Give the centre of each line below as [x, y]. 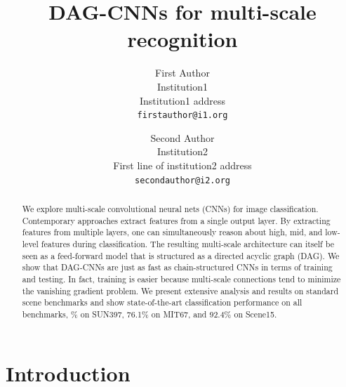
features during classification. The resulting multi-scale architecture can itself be [187, 243]
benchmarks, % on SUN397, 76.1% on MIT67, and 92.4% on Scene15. [149, 314]
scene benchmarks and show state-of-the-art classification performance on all [162, 302]
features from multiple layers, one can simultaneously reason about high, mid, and [172, 232]
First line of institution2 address [182, 165]
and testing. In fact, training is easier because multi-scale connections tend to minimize [181, 278]
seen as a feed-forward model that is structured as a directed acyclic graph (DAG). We [181, 255]
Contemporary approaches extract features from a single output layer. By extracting [176, 220]
